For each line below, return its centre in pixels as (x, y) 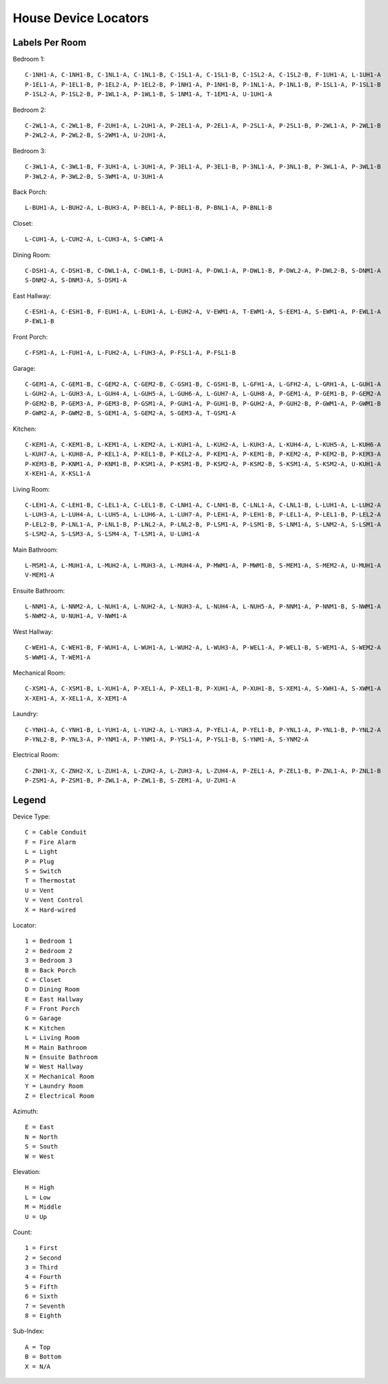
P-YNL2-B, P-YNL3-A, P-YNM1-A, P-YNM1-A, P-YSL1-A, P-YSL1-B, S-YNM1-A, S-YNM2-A (167, 739)
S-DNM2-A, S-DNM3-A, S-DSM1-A (76, 280)
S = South (41, 1147)
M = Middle (43, 1207)
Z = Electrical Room (60, 1096)
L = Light (41, 852)
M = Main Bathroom (56, 1047)
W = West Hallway (54, 1067)
